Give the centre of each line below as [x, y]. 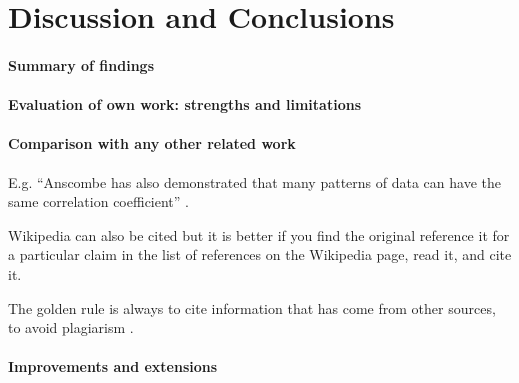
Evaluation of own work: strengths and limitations [184, 104]
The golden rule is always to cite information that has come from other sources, [252, 307]
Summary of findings [81, 64]
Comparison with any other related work [152, 143]
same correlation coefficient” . [98, 201]
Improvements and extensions [113, 366]
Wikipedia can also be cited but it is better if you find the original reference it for [259, 234]
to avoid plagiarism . [71, 327]
